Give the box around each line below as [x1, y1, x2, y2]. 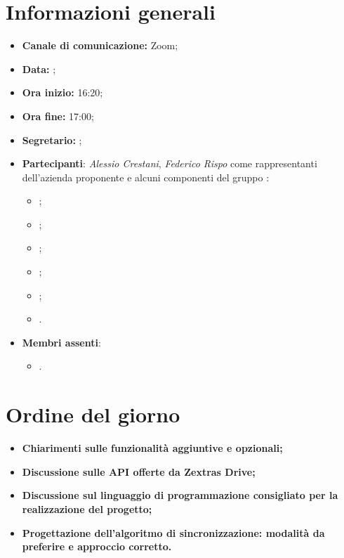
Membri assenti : [22, 335, 101, 349]
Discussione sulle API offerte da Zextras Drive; [22, 464, 256, 479]
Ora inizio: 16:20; [22, 85, 103, 100]
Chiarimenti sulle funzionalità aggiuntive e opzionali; [22, 441, 283, 455]
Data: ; [22, 61, 56, 76]
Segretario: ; [22, 132, 82, 147]
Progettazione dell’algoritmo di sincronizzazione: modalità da [22, 525, 325, 540]
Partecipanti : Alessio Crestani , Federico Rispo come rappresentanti [22, 156, 317, 171]
